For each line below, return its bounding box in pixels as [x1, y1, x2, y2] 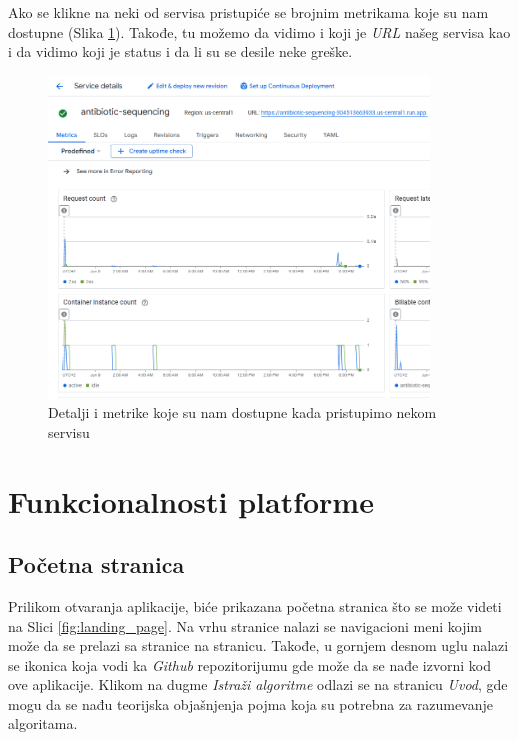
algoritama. [8, 713, 78, 734]
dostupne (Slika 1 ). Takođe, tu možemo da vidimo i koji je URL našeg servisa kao [8, 21, 511, 42]
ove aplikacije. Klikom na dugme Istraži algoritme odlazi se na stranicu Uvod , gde [8, 674, 508, 695]
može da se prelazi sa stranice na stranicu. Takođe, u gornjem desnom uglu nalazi [8, 635, 509, 656]
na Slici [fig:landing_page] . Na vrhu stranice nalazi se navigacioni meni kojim [8, 615, 482, 636]
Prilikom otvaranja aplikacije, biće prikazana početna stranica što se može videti [8, 595, 502, 616]
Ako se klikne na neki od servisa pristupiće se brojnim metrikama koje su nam [8, 2, 489, 22]
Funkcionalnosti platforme [8, 480, 374, 521]
